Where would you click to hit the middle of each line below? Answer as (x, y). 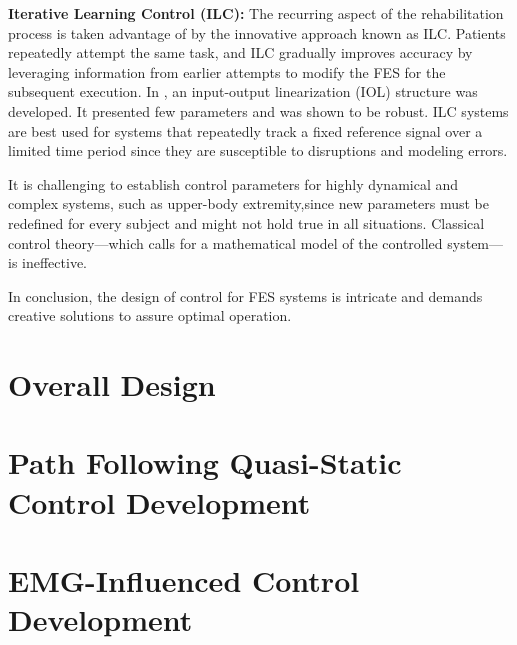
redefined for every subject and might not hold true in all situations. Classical (246, 222)
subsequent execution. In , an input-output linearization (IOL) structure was (243, 91)
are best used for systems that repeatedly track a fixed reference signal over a (245, 130)
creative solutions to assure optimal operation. (150, 315)
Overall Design (112, 384)
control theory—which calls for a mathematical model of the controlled (225, 242)
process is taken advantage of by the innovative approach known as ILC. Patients (257, 32)
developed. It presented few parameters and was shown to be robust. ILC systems (258, 110)
